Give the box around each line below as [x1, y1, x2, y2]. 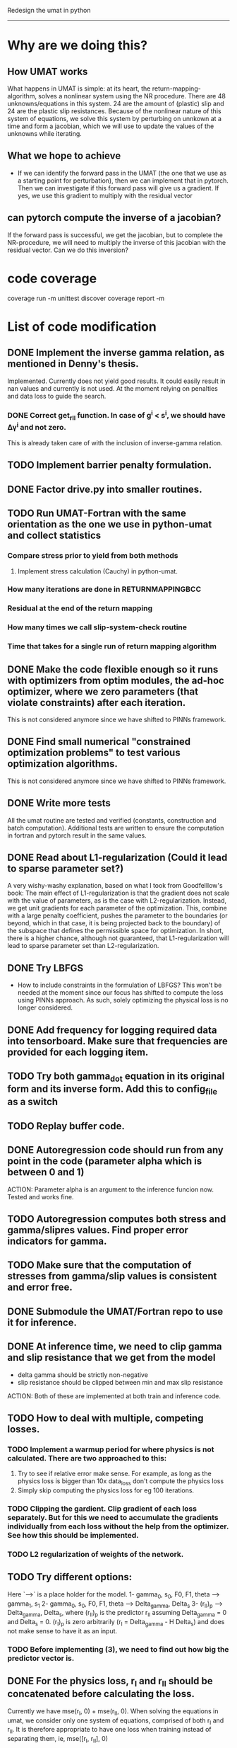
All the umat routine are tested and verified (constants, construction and [7, 816, 217, 824]
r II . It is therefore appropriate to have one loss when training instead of [7, 1725, 212, 1735]
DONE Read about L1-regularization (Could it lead [7, 852, 228, 864]
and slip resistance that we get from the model [7, 1352, 216, 1364]
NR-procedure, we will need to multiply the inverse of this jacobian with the [7, 238, 226, 246]
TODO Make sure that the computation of [7, 1259, 192, 1272]
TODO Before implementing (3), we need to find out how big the [7, 1644, 229, 1654]
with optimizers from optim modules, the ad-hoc [7, 674, 224, 686]
